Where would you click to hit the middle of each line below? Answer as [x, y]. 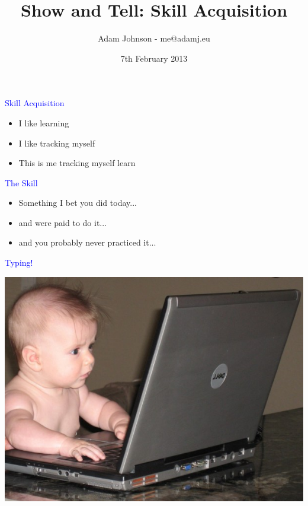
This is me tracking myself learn [77, 163]
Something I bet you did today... [78, 203]
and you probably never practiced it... [87, 242]
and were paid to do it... [63, 222]
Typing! [19, 262]
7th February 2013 [154, 58]
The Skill [21, 182]
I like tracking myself [57, 143]
